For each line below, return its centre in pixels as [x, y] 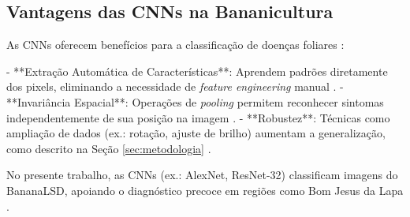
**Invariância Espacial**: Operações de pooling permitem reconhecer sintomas [195, 101]
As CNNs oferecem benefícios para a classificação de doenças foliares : [175, 45]
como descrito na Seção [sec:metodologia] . [109, 148]
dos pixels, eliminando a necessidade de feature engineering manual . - [175, 86]
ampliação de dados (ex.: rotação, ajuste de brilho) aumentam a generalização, [196, 133]
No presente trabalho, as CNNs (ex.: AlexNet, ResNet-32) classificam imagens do [202, 175]
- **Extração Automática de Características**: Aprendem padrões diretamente [197, 71]
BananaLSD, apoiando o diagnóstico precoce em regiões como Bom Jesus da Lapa [205, 190]
